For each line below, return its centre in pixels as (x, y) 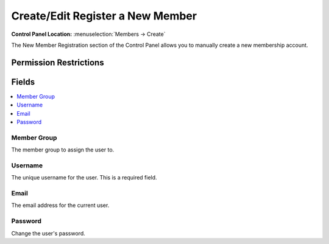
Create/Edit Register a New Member (104, 16)
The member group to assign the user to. (63, 150)
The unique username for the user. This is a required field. (84, 178)
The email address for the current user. (60, 205)
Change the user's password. (48, 233)
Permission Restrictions (58, 62)
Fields (23, 82)
